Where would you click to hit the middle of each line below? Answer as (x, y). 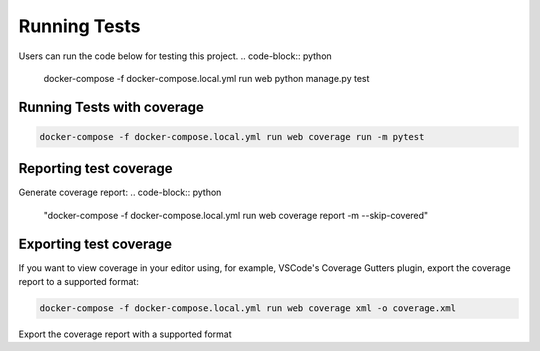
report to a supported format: (78, 282)
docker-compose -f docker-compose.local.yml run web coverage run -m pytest (232, 136)
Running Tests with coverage (111, 106)
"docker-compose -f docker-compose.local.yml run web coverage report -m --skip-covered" (236, 215)
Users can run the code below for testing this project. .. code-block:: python (175, 56)
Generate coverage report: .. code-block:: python (120, 192)
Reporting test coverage (96, 168)
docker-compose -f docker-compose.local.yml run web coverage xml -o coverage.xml (248, 308)
